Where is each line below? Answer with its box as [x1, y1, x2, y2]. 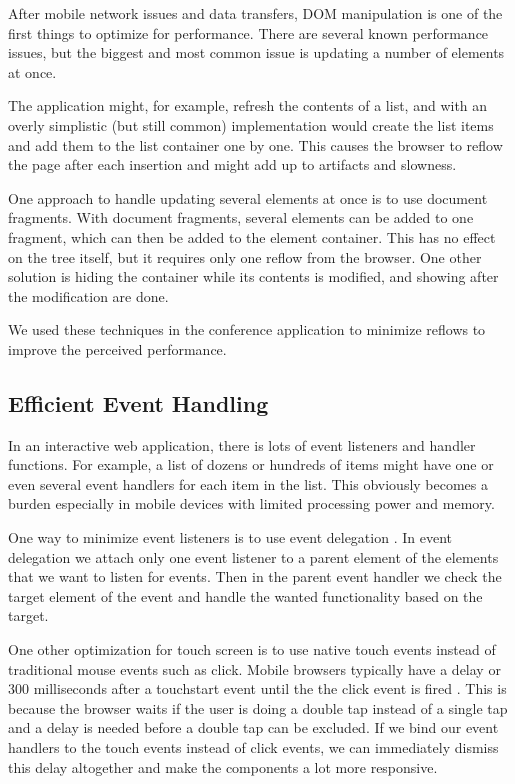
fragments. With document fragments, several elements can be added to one [8, 207, 474, 228]
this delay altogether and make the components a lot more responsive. [8, 756, 438, 777]
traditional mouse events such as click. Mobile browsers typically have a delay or [8, 658, 501, 679]
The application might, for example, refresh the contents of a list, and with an [8, 95, 488, 116]
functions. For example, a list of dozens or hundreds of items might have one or [8, 454, 494, 475]
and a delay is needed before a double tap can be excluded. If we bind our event [8, 717, 499, 738]
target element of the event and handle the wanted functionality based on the [8, 585, 483, 606]
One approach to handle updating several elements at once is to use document [8, 187, 488, 208]
